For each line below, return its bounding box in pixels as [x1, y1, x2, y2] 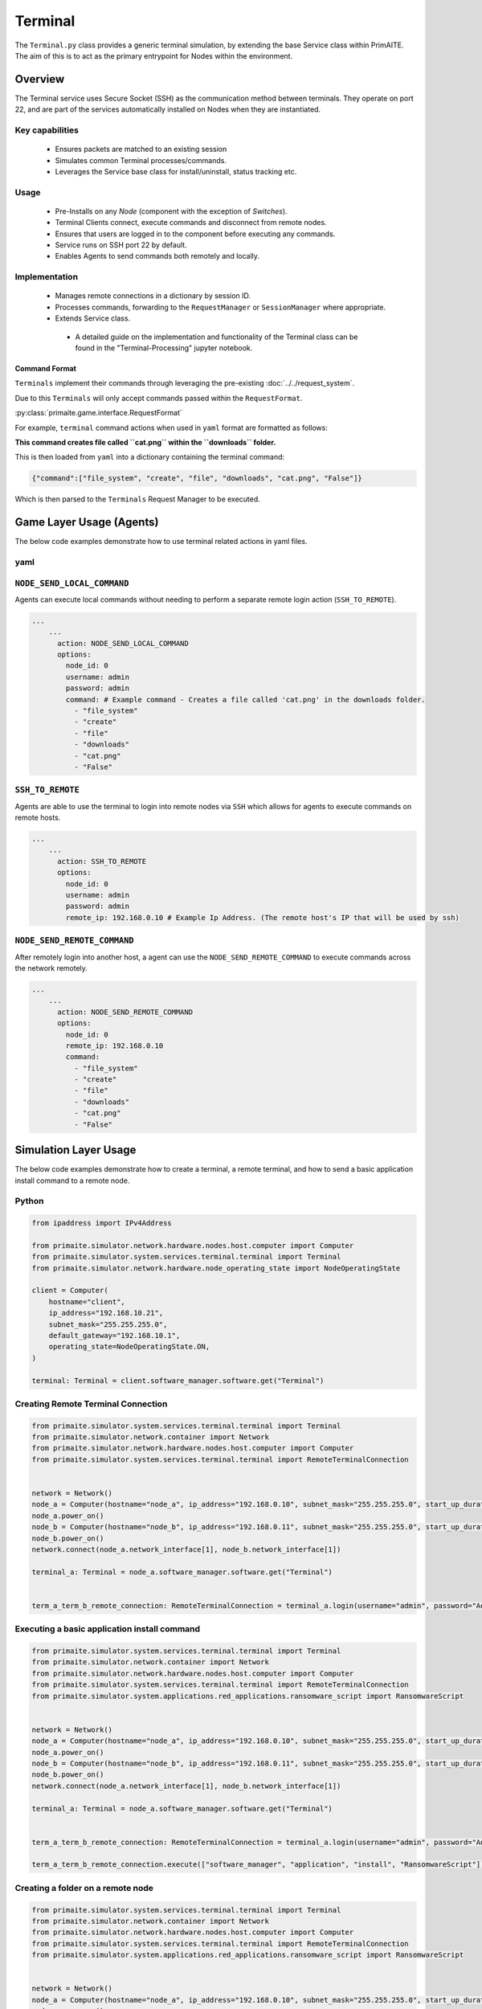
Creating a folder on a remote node [14, 1882, 154, 1893]
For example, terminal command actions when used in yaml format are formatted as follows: [14, 423, 329, 432]
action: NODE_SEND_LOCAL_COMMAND [57, 639, 189, 648]
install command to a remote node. [14, 1176, 130, 1185]
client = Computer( [31, 1286, 108, 1295]
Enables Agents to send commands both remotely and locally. [55, 252, 260, 261]
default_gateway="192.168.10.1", [48, 1331, 181, 1340]
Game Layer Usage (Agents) [14, 515, 159, 530]
